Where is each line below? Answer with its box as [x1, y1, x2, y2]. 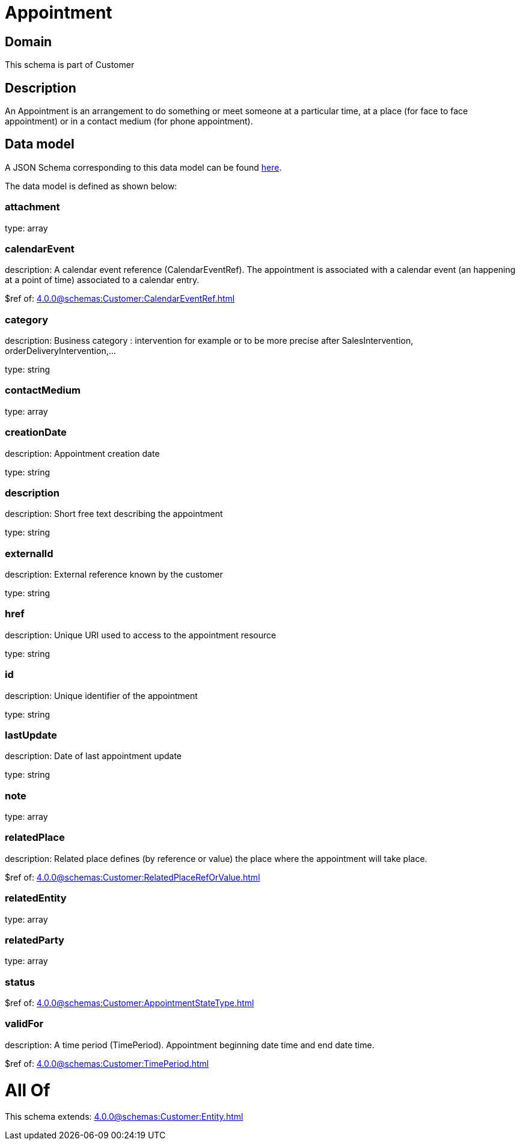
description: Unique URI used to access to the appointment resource [5, 629, 277, 640]
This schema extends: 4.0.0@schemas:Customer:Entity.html [5, 1111, 243, 1122]
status [5, 976, 35, 988]
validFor [5, 1018, 44, 1030]
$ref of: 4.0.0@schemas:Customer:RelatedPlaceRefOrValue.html [5, 872, 260, 882]
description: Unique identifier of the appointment [5, 690, 198, 701]
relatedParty [5, 933, 64, 946]
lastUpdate [5, 728, 57, 741]
